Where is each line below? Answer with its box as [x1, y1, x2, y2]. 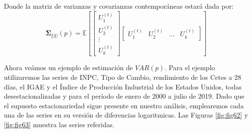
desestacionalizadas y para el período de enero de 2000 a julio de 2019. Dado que [4, 91, 245, 101]
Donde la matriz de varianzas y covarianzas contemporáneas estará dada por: [4, 1, 234, 11]
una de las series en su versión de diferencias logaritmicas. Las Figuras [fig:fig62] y [4, 110, 248, 120]
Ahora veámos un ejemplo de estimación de [4, 62, 133, 73]
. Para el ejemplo [164, 62, 215, 73]
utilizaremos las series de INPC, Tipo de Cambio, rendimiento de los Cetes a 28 [4, 72, 241, 82]
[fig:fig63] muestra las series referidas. [4, 119, 115, 129]
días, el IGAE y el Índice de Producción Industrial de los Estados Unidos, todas [4, 81, 242, 91]
